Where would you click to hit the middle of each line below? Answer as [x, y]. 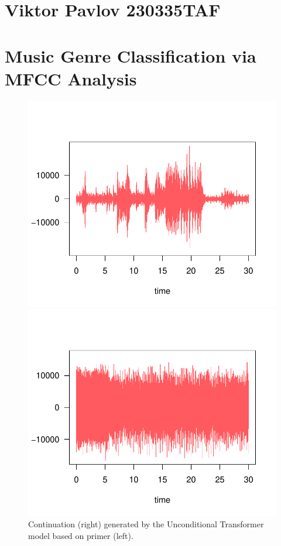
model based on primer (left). [81, 535]
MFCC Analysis [71, 78]
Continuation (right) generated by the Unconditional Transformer [146, 524]
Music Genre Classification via [131, 55]
